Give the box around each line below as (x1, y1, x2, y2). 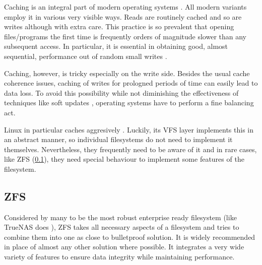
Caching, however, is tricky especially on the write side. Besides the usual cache (4, 68, 250, 78)
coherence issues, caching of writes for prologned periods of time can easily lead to (4, 78, 258, 88)
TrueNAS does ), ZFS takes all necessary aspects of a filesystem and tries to (4, 222, 239, 232)
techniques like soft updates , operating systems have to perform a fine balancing (4, 97, 254, 108)
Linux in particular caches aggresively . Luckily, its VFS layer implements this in (4, 124, 254, 135)
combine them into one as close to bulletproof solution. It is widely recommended (4, 231, 255, 242)
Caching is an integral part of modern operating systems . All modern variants (4, 2, 247, 12)
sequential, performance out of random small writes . (4, 50, 167, 61)
